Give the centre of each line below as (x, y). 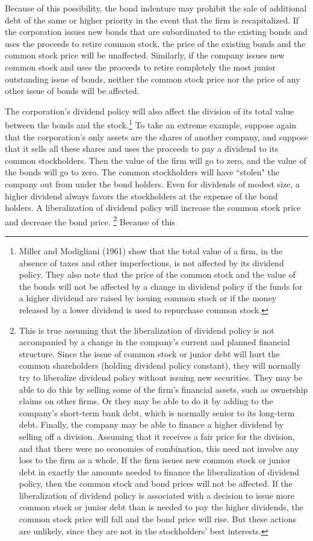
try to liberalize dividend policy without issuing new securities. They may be (161, 377)
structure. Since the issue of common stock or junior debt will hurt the (149, 353)
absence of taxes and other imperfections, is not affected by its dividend (151, 262)
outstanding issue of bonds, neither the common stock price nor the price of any (153, 79)
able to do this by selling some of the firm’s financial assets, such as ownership (163, 389)
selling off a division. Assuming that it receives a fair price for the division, (157, 436)
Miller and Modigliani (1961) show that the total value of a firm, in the (151, 251)
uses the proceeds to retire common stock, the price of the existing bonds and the (155, 43)
